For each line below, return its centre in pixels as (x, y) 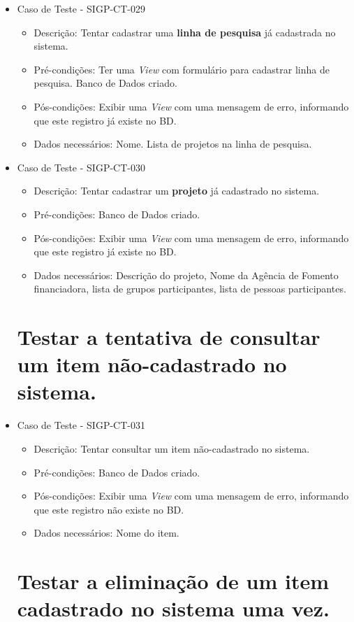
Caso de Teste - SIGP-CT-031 (81, 425)
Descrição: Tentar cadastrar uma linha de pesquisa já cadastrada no (185, 32)
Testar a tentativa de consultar (169, 337)
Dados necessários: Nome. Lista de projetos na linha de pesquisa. (173, 144)
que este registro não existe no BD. (109, 509)
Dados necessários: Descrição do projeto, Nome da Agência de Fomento (186, 275)
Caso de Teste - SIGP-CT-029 (81, 8)
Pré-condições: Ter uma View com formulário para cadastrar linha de (182, 69)
